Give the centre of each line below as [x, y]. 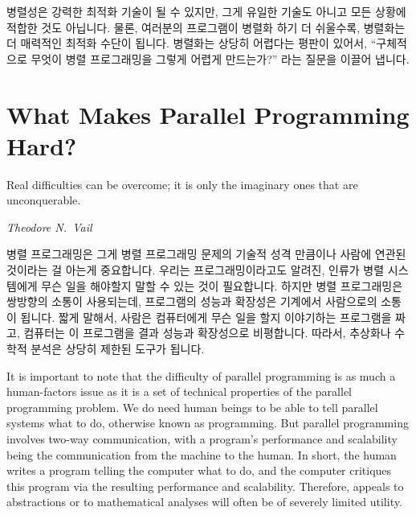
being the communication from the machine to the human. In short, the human [202, 454]
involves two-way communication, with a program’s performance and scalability [202, 439]
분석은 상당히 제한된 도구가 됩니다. [118, 349]
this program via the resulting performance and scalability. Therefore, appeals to [205, 486]
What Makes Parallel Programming [208, 114]
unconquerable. [44, 200]
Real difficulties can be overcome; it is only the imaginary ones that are [182, 184]
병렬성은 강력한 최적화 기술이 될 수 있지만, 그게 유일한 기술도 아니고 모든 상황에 [206, 11]
